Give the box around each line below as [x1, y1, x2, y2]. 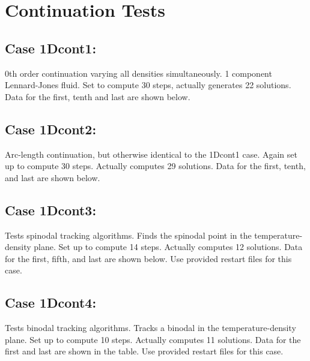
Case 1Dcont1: [5, 38, 97, 57]
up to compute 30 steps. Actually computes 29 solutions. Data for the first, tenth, [5, 160, 306, 172]
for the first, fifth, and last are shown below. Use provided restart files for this [5, 252, 292, 264]
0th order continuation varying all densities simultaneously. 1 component [5, 67, 272, 79]
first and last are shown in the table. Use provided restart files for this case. [5, 345, 284, 357]
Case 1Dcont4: [5, 293, 97, 312]
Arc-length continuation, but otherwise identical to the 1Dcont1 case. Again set [5, 148, 297, 160]
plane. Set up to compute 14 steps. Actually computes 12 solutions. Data [34, 240, 303, 253]
